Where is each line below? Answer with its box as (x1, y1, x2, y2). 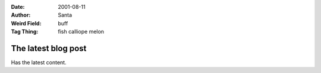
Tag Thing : (11, 28, 39, 35)
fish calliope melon (58, 28, 104, 35)
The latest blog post (11, 43, 87, 53)
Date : (11, 4, 25, 10)
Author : (11, 12, 31, 19)
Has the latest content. (11, 59, 67, 66)
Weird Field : (11, 19, 42, 26)
